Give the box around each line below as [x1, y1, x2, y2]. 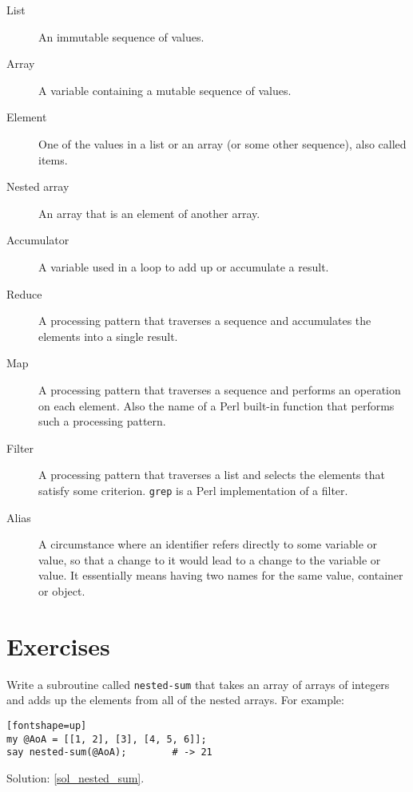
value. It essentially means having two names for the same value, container [38, 567, 403, 584]
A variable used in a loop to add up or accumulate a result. [38, 258, 329, 275]
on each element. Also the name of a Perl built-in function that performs [38, 397, 395, 414]
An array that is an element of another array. [38, 204, 260, 221]
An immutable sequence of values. [38, 28, 205, 45]
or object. [38, 582, 85, 599]
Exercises [6, 629, 110, 662]
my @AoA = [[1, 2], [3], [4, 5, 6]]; [6, 733, 207, 745]
